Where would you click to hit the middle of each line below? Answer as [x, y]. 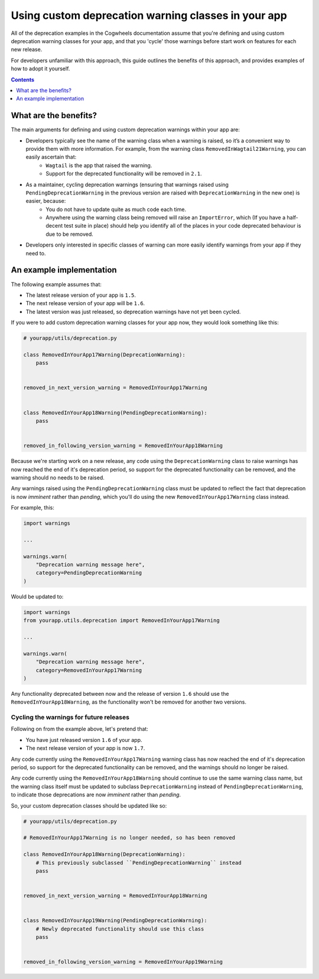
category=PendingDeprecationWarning [89, 573]
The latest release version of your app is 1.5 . [81, 295]
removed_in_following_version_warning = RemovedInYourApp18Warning [123, 446]
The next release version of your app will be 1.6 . [85, 303]
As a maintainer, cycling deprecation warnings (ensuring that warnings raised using [127, 184]
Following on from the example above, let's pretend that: [80, 729]
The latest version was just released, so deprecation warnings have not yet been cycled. [133, 312]
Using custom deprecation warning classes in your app [149, 15]
